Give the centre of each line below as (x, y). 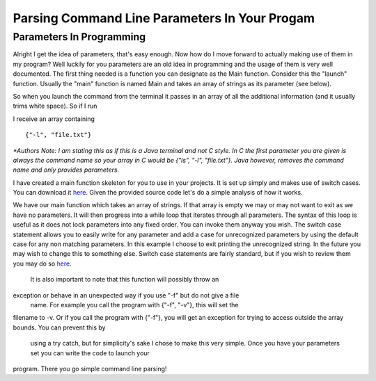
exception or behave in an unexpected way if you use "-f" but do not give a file (126, 295)
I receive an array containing (54, 119)
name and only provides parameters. (66, 170)
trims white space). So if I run (55, 106)
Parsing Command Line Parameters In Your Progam (164, 18)
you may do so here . (42, 264)
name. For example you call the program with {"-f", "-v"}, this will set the (134, 305)
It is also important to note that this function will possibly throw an (125, 279)
